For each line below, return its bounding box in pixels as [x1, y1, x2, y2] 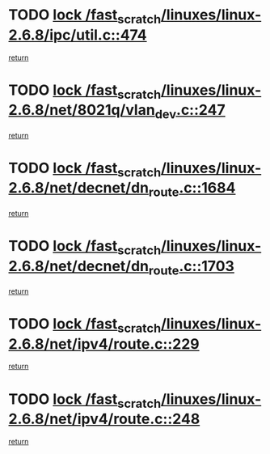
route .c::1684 [148, 179, 236, 200]
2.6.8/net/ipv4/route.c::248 [8, 410, 200, 428]
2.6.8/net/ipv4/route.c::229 [8, 334, 200, 353]
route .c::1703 [148, 257, 234, 278]
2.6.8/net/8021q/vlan [8, 101, 155, 119]
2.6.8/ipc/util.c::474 [8, 26, 147, 44]
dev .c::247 [154, 101, 226, 122]
